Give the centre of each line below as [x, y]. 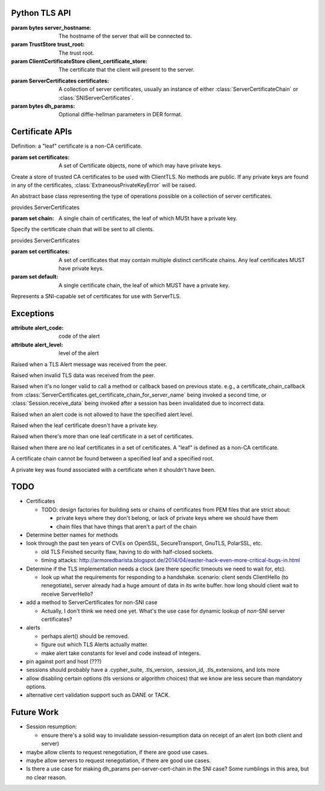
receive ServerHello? [67, 594]
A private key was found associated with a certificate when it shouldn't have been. [113, 469]
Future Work [35, 712]
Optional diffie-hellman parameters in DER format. [121, 114]
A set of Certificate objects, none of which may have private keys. [140, 166]
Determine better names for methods [72, 535]
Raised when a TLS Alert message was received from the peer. [89, 364]
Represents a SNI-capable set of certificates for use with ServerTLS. [96, 296]
